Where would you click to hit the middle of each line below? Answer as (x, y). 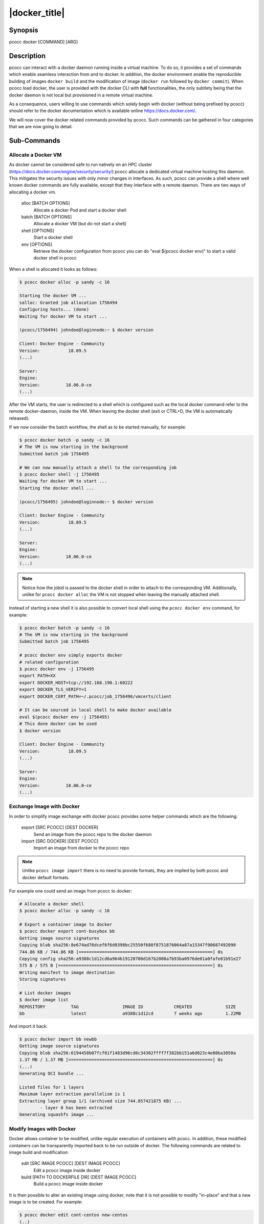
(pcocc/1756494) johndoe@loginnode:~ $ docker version (86, 330)
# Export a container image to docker (66, 925)
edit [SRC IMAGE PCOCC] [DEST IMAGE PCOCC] (71, 1163)
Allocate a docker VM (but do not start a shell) (80, 224)
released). (19, 418)
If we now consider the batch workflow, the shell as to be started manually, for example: (98, 427)
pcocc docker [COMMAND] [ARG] (44, 42)
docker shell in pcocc (55, 258)
